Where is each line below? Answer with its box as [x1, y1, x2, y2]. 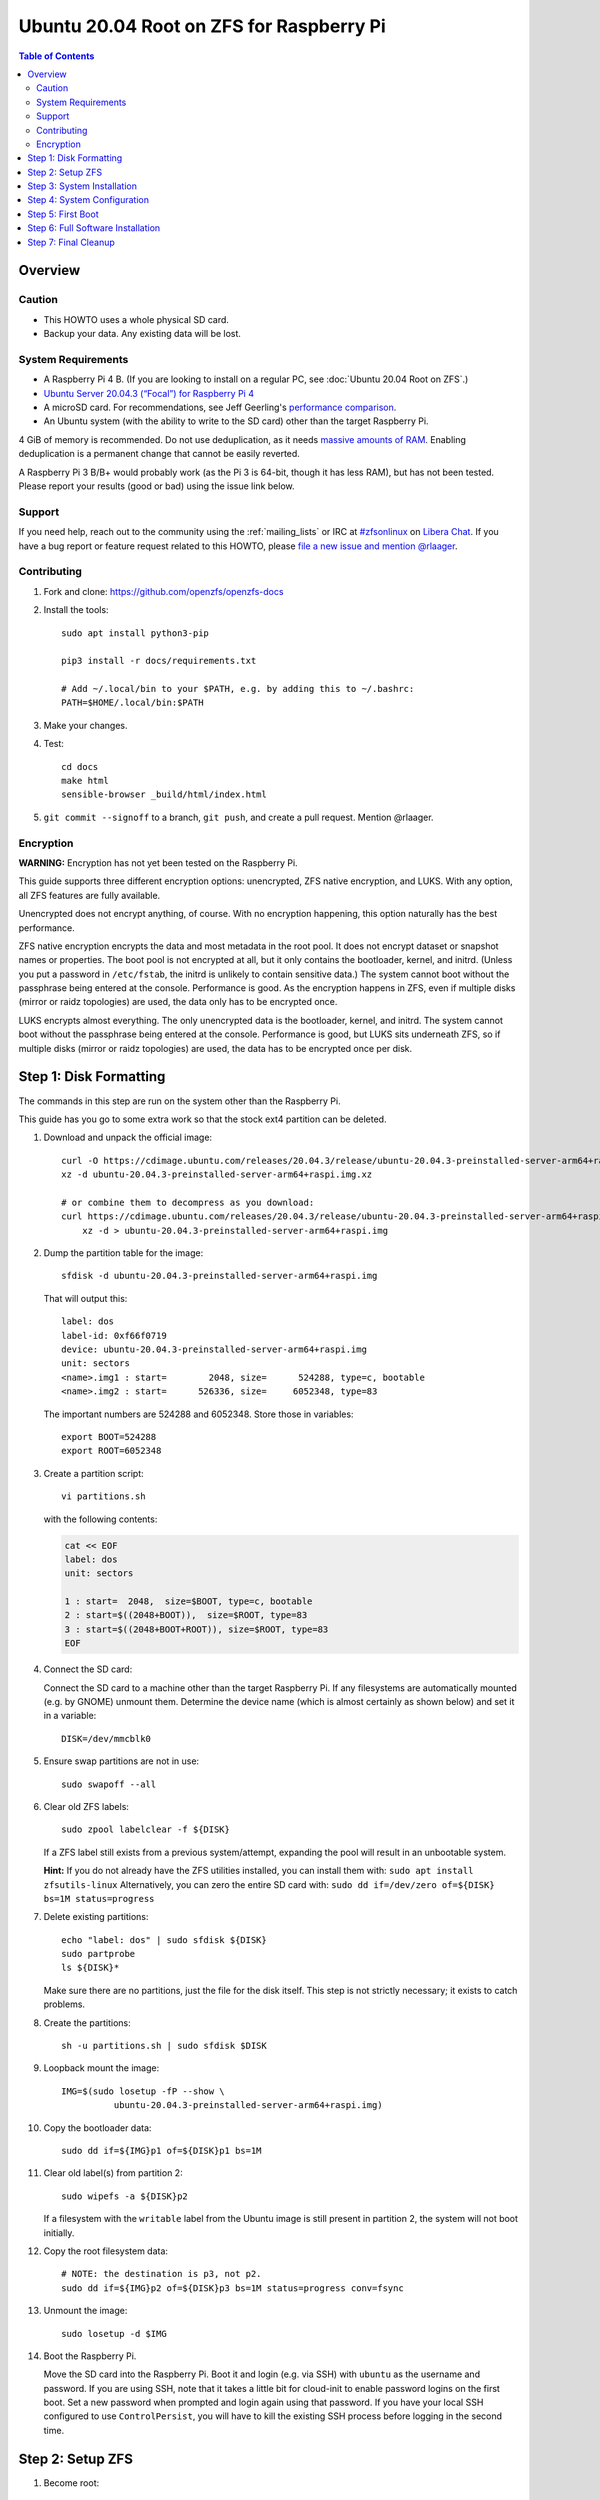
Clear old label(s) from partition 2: [43, 2167, 184, 2179]
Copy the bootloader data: [43, 2121, 152, 2134]
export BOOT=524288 [61, 1431, 157, 1442]
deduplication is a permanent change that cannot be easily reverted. [18, 448, 300, 460]
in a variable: [43, 1710, 97, 1722]
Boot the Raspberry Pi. [43, 2350, 137, 2362]
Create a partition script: [43, 1467, 144, 1479]
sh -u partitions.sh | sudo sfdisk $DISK [61, 2040, 267, 2052]
